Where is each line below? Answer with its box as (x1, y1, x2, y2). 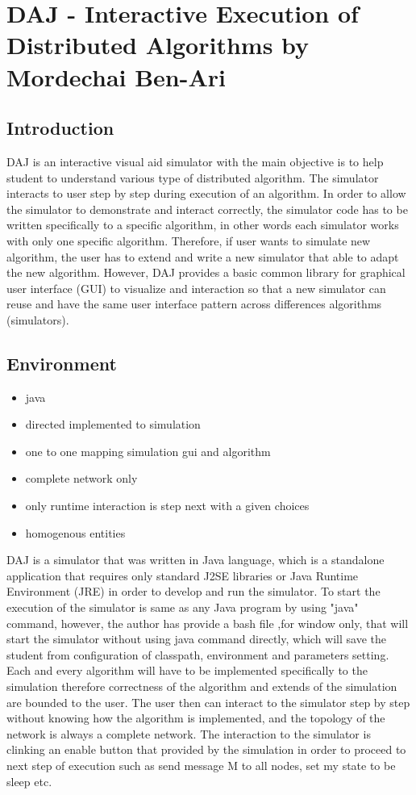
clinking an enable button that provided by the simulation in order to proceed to (6, 741, 406, 758)
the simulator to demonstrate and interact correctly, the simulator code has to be (6, 200, 408, 217)
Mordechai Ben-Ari (6, 60, 227, 93)
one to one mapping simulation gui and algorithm (25, 442, 271, 459)
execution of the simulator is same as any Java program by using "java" (6, 599, 359, 616)
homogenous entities (25, 524, 126, 541)
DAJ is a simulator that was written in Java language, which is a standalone (6, 551, 385, 568)
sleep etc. (6, 772, 52, 789)
